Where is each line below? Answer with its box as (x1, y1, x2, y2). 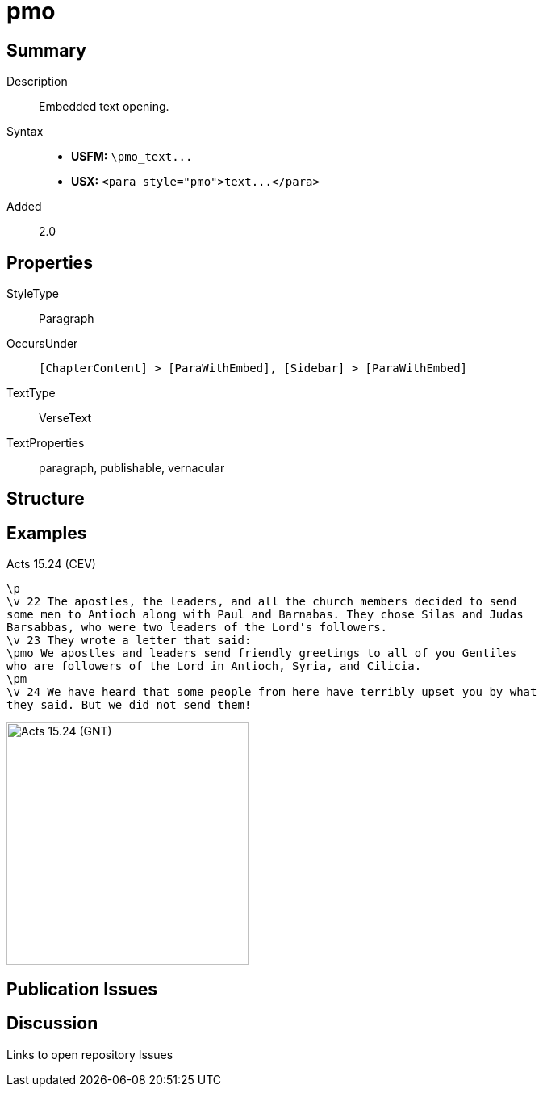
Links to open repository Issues (6, 1047, 173, 1062)
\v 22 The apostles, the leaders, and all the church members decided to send (6, 595, 517, 609)
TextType (6, 386, 56, 400)
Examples (6, 522, 87, 543)
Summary (6, 40, 86, 61)
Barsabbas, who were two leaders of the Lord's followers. (6, 621, 388, 634)
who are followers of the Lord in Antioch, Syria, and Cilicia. (6, 660, 422, 673)
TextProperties (6, 436, 85, 450)
